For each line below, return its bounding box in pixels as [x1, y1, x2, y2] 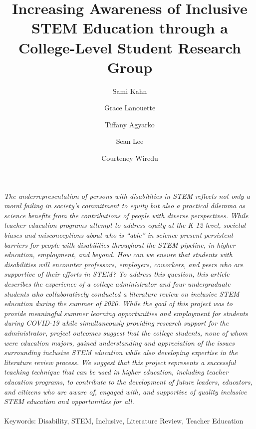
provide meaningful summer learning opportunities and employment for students [4, 308, 248, 318]
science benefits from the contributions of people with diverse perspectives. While [4, 210, 249, 220]
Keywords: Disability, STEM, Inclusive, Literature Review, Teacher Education [4, 416, 244, 426]
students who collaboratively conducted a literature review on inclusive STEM [4, 288, 240, 299]
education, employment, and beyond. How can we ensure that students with [4, 249, 233, 260]
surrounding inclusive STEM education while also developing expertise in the [4, 347, 238, 358]
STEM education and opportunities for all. [4, 396, 134, 407]
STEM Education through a [31, 17, 228, 38]
